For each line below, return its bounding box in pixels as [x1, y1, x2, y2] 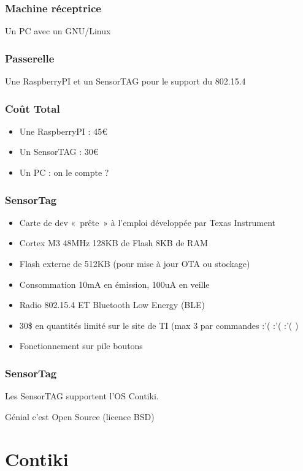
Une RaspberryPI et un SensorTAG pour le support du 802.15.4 [5, 75, 246, 88]
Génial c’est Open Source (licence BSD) [5, 410, 155, 423]
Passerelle [5, 50, 55, 66]
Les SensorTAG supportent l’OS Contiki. [5, 390, 159, 402]
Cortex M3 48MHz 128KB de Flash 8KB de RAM [19, 236, 208, 249]
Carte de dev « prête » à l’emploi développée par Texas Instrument [19, 216, 275, 228]
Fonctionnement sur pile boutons [19, 339, 143, 352]
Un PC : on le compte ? [19, 166, 109, 179]
